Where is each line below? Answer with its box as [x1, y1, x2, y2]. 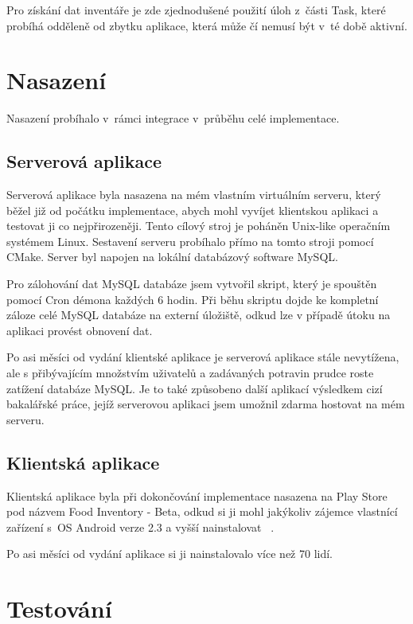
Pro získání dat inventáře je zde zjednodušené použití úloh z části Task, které [6, 2, 386, 18]
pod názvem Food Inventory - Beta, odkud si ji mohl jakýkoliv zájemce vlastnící [6, 503, 398, 520]
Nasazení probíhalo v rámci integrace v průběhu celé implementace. [6, 110, 340, 127]
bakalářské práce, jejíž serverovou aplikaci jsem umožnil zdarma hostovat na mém [6, 396, 405, 412]
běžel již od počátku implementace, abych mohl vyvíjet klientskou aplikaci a [6, 201, 379, 218]
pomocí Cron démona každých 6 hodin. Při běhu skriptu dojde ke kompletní [6, 291, 379, 307]
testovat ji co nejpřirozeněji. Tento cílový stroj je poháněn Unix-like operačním [6, 217, 391, 234]
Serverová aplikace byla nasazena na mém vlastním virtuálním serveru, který [6, 186, 381, 203]
